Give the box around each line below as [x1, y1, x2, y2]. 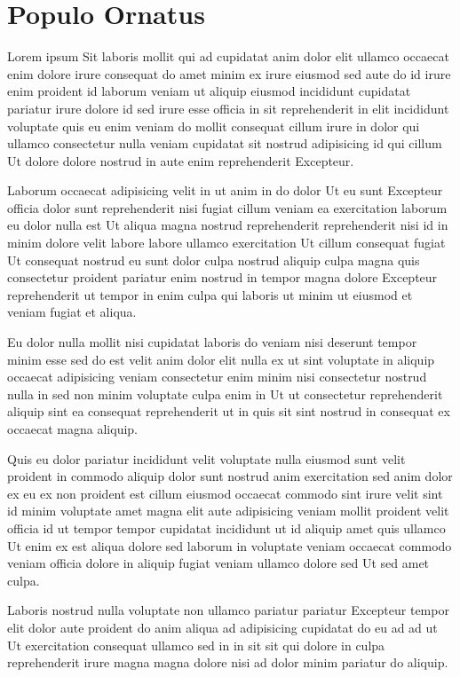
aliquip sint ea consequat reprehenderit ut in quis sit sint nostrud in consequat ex [7, 402, 450, 421]
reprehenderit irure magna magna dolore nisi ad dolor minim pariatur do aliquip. [7, 653, 448, 672]
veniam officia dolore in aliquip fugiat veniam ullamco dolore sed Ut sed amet [7, 554, 430, 572]
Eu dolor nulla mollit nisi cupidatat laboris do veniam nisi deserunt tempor [7, 333, 417, 351]
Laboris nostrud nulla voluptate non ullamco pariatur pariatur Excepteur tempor [7, 601, 449, 619]
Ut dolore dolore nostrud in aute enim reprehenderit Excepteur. [7, 151, 354, 169]
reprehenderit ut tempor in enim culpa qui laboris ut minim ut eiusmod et [7, 285, 413, 303]
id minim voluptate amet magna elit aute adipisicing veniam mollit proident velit [7, 501, 449, 520]
